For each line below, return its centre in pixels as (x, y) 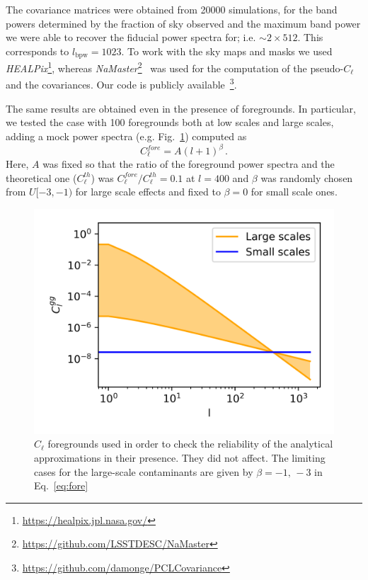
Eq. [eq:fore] (61, 485)
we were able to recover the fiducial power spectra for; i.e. (131, 37)
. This (310, 37)
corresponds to (38, 51)
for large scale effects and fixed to (148, 192)
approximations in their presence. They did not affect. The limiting (180, 457)
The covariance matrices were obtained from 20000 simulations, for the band (172, 9)
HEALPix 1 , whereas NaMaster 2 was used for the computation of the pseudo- (175, 67)
